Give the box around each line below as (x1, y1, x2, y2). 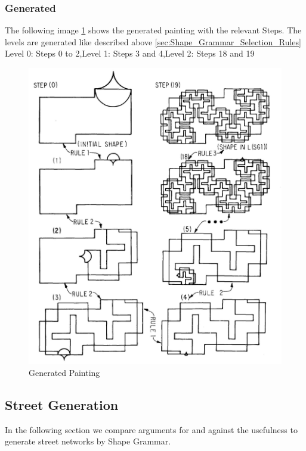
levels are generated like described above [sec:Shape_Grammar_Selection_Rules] (5, 35, 301, 48)
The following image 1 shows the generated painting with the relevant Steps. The (5, 24, 302, 36)
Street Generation (5, 395, 119, 413)
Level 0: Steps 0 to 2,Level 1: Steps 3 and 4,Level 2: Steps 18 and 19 (5, 47, 255, 60)
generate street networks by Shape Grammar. (5, 435, 171, 447)
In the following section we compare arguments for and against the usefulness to (5, 423, 298, 436)
